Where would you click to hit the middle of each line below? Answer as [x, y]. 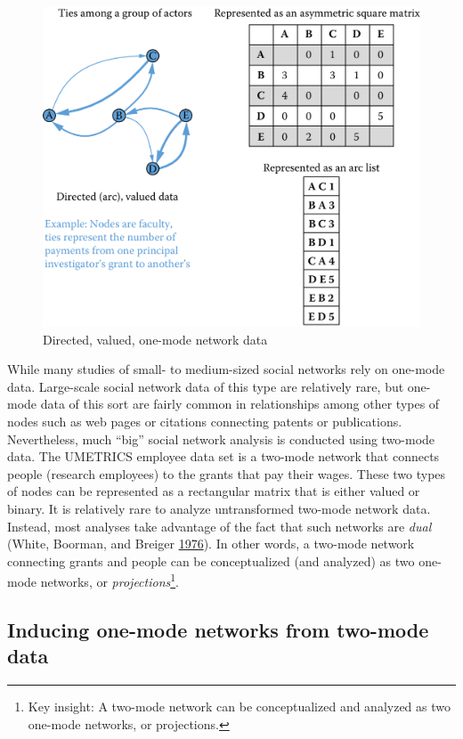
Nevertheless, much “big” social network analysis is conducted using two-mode [221, 439]
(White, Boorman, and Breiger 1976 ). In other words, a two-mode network [211, 544]
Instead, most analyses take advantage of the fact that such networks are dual [219, 526]
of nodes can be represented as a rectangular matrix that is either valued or [214, 491]
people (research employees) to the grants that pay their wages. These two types [227, 473]
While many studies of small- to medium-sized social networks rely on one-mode [226, 369]
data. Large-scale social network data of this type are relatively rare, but [206, 386]
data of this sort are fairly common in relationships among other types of [240, 404]
